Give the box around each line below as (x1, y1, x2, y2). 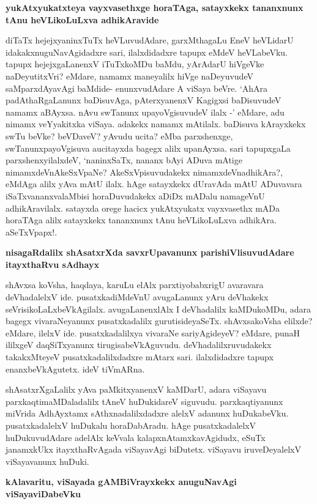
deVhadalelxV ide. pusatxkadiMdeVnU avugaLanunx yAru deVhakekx (6, 291, 269, 303)
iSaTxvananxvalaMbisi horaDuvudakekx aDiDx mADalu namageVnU (6, 189, 265, 202)
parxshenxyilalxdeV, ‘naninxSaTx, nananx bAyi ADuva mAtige (6, 154, 242, 166)
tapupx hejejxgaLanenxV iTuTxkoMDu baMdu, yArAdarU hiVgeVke (6, 57, 264, 70)
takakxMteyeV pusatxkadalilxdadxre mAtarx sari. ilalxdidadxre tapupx (6, 350, 274, 363)
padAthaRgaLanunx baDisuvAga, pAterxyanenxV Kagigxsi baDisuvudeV (6, 94, 282, 106)
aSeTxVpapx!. (6, 225, 58, 238)
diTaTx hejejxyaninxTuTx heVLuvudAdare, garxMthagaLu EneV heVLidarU (6, 34, 294, 46)
